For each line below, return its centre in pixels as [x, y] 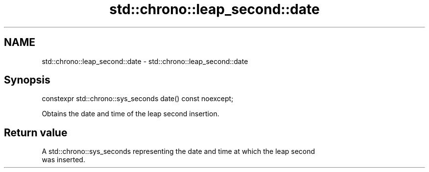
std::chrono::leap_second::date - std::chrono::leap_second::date [145, 61]
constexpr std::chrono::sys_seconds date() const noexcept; [138, 99]
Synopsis [27, 80]
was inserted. [63, 160]
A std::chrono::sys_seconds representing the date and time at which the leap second [179, 151]
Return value [36, 132]
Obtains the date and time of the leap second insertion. [131, 114]
